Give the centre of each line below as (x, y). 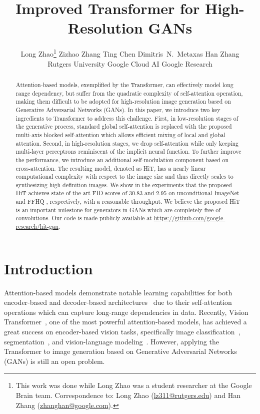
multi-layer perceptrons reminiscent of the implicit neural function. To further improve (128, 151)
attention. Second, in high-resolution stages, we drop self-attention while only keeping (127, 143)
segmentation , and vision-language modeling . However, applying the (111, 341)
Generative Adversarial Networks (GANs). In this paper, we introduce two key (118, 109)
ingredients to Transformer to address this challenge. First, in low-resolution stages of (127, 118)
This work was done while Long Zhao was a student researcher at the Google (134, 385)
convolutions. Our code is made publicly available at (84, 218)
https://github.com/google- (189, 218)
